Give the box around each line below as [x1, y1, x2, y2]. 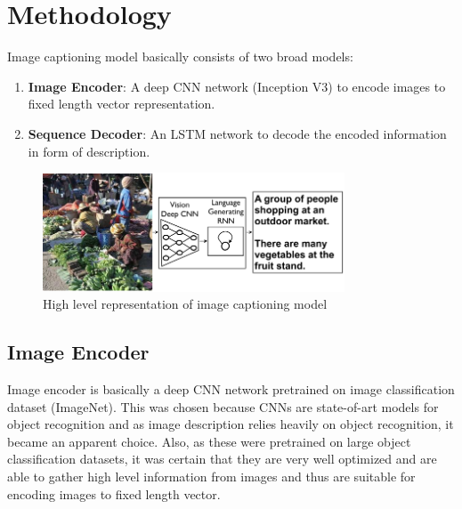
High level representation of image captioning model [43, 295, 328, 313]
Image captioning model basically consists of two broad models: [7, 47, 353, 66]
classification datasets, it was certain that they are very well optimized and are [7, 449, 437, 468]
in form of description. [28, 141, 150, 160]
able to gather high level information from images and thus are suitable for [7, 467, 416, 486]
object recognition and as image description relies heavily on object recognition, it [7, 415, 454, 433]
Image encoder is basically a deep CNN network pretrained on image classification [7, 380, 455, 399]
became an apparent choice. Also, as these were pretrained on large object [7, 432, 411, 450]
